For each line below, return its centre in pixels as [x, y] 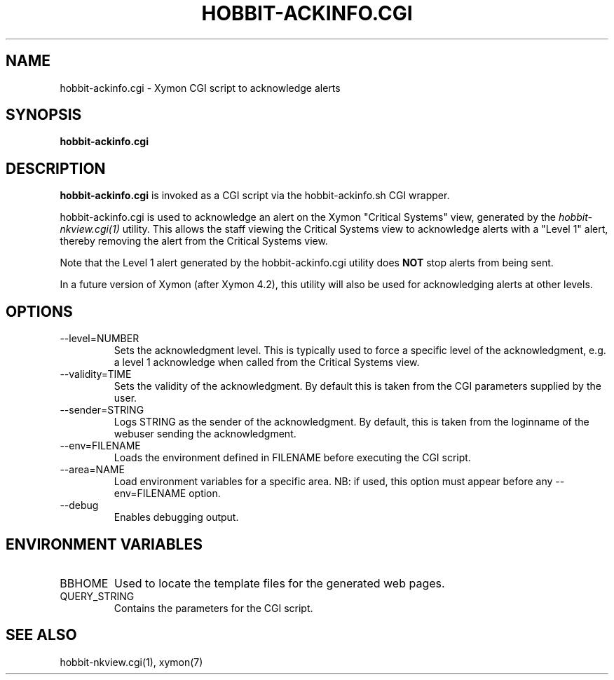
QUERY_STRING [97, 596]
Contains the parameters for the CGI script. [213, 608]
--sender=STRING [102, 410]
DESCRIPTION [56, 168]
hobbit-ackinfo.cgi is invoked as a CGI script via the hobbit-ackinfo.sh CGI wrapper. [255, 196]
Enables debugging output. [176, 517]
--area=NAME [92, 470]
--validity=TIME [96, 374]
